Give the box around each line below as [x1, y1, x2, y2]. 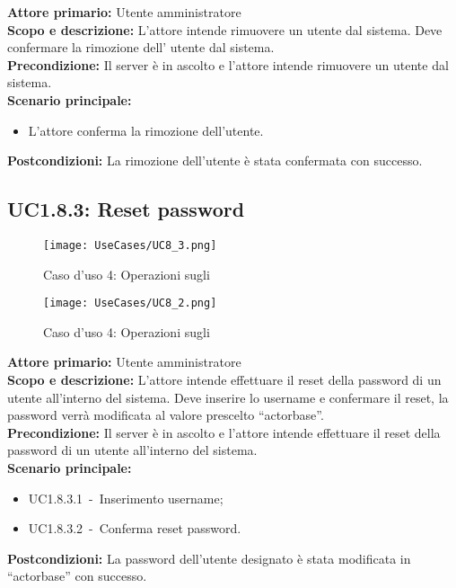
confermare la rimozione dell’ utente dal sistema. [7, 38, 275, 57]
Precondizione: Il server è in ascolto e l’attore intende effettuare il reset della [7, 423, 441, 441]
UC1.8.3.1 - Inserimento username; [28, 488, 224, 507]
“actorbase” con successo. [7, 566, 147, 585]
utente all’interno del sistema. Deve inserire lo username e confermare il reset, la [7, 388, 449, 406]
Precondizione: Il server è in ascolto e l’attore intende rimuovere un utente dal [7, 55, 449, 74]
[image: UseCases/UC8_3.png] [43, 238, 217, 252]
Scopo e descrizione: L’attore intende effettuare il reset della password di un [7, 370, 442, 389]
